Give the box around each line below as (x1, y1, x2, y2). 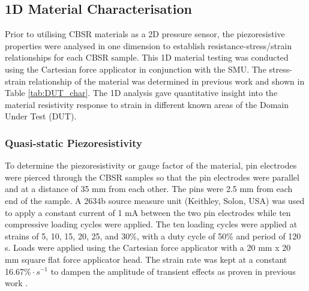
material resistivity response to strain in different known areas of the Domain (5, 98, 289, 110)
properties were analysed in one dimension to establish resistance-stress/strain (5, 39, 292, 52)
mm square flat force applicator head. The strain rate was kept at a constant (5, 253, 287, 265)
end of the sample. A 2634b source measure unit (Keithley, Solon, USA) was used (5, 194, 305, 206)
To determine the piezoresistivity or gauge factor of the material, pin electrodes (5, 159, 297, 172)
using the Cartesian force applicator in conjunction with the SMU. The (5, 62, 266, 75)
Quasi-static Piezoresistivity (5, 135, 142, 150)
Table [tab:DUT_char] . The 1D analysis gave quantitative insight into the (5, 86, 278, 99)
